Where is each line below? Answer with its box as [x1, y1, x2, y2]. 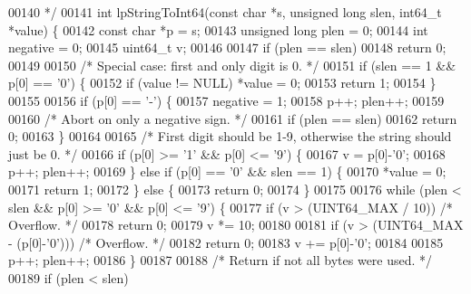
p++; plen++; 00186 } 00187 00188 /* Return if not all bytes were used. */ [8, 251, 433, 270]
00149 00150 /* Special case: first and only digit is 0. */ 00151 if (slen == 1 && [8, 55, 456, 74]
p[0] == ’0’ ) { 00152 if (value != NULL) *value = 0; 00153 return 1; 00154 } [8, 73, 437, 92]
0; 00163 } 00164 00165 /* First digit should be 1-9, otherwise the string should [8, 127, 452, 146]
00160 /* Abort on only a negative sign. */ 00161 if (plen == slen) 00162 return [8, 109, 457, 128]
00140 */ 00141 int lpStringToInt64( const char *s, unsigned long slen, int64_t [8, 3, 442, 21]
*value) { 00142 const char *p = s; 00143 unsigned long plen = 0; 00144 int [8, 20, 428, 39]
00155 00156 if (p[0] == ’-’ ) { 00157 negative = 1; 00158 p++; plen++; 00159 [8, 90, 445, 109]
